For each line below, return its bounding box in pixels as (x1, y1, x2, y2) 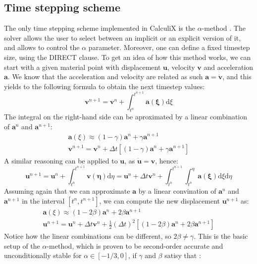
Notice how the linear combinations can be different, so (4, 231, 171, 241)
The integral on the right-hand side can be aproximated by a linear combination (4, 111, 248, 122)
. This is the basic (194, 231, 248, 241)
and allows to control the (4, 42, 80, 53)
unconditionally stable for (4, 250, 82, 261)
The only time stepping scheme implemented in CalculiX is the (4, 23, 195, 33)
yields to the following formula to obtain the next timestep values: (4, 81, 205, 91)
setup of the (4, 240, 40, 251)
